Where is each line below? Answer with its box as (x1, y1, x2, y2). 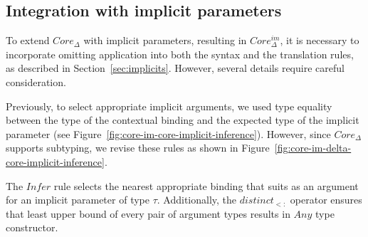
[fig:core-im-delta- (274, 140, 352, 155)
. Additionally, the (157, 192, 237, 207)
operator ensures (290, 192, 362, 207)
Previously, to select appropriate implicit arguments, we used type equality (6, 98, 332, 113)
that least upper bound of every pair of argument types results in (6, 206, 290, 221)
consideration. (6, 74, 66, 89)
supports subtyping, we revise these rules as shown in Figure (6, 140, 270, 155)
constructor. (6, 220, 58, 235)
